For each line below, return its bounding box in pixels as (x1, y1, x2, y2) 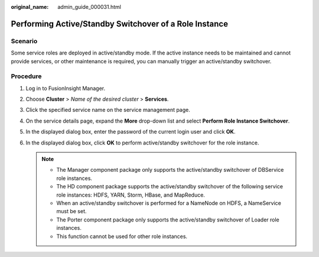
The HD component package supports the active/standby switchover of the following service (56, 183, 284, 190)
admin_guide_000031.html (57, 4, 121, 10)
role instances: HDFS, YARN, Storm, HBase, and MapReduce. (56, 191, 205, 198)
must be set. (56, 208, 87, 215)
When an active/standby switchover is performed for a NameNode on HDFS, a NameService (56, 199, 282, 207)
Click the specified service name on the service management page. (25, 107, 190, 114)
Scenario (11, 37, 38, 45)
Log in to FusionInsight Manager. (25, 85, 106, 92)
